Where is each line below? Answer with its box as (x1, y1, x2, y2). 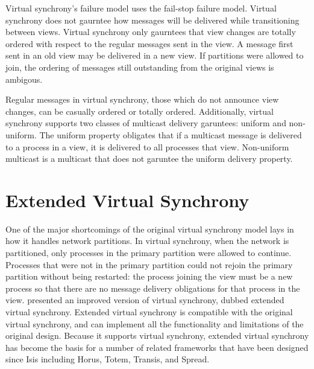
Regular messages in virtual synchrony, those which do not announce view (5, 93, 279, 106)
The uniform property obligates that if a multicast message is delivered (39, 128, 302, 141)
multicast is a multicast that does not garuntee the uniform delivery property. (5, 152, 293, 165)
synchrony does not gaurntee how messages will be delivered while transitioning (5, 13, 300, 26)
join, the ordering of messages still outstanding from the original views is (5, 60, 274, 73)
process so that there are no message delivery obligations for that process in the (5, 281, 300, 294)
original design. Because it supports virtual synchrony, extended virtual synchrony (5, 329, 309, 342)
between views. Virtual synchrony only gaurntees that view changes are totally (5, 25, 296, 38)
